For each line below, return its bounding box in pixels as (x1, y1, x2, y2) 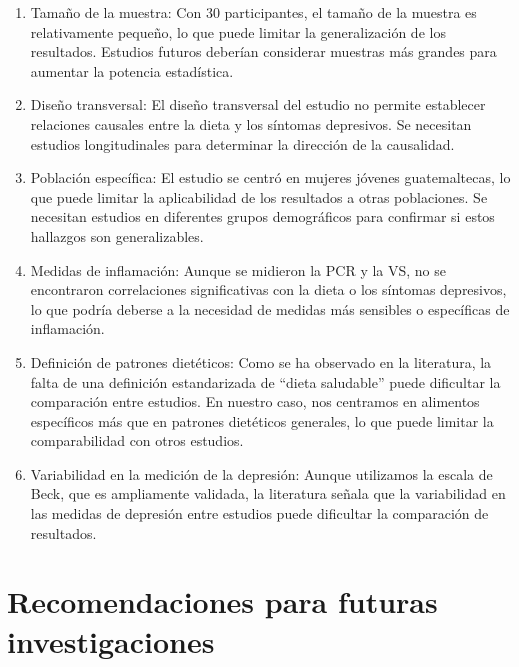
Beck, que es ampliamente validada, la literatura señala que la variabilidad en (30, 483, 506, 504)
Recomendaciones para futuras (7, 581, 438, 622)
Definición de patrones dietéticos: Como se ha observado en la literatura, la (30, 351, 492, 372)
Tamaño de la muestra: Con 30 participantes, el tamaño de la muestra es (30, 2, 477, 22)
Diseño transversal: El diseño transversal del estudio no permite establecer (30, 94, 486, 115)
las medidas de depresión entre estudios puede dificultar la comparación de (30, 503, 489, 524)
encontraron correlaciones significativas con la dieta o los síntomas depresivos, (30, 279, 507, 300)
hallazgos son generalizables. (30, 225, 204, 246)
